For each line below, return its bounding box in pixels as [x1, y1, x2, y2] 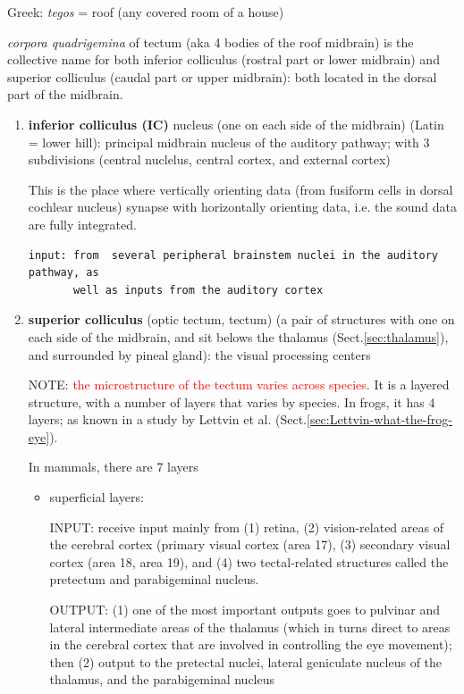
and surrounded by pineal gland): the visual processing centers [28, 345, 371, 364]
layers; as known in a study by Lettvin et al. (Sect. [28, 410, 307, 429]
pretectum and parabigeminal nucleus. [49, 570, 259, 589]
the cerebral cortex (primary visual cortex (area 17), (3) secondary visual [49, 535, 451, 554]
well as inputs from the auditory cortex [72, 283, 324, 297]
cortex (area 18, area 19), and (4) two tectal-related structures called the [49, 552, 449, 571]
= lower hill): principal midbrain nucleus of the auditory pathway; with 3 [28, 132, 430, 151]
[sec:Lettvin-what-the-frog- [306, 410, 452, 429]
